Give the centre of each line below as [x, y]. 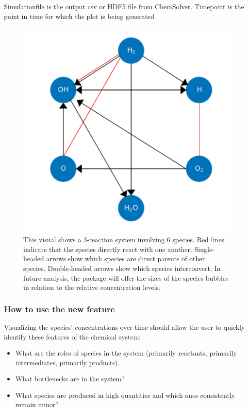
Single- [204, 249]
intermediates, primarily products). [67, 362]
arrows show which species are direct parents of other [125, 259]
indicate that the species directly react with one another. [108, 249]
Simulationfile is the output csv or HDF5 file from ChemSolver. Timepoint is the [124, 6]
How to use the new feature [59, 309]
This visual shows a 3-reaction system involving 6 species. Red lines [124, 240]
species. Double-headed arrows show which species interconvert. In [122, 268]
